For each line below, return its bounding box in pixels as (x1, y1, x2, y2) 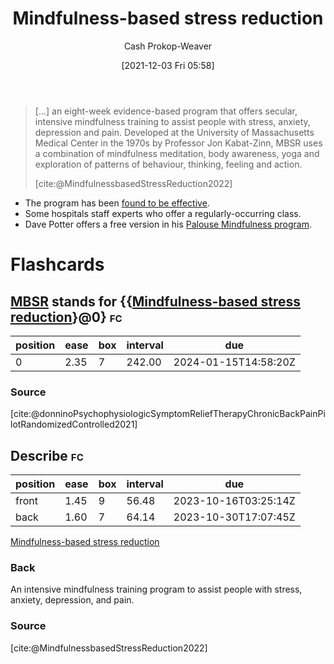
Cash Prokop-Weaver (123, 40, 213, 52)
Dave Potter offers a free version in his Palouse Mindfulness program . (24, 218, 313, 230)
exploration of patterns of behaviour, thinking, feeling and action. (34, 158, 303, 170)
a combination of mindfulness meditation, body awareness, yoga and (34, 147, 320, 159)
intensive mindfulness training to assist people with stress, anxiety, (34, 115, 311, 127)
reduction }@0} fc (10, 308, 123, 326)
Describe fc (10, 447, 84, 464)
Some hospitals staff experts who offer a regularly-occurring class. (24, 207, 302, 219)
